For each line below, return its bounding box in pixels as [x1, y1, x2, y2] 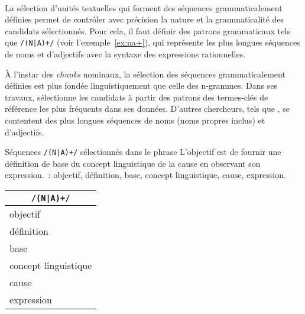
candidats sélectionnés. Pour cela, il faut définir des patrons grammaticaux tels [5, 24, 290, 37]
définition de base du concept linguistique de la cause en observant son [5, 157, 261, 169]
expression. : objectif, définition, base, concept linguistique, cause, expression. [5, 169, 286, 181]
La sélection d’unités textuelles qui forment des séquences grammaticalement [5, 1, 283, 14]
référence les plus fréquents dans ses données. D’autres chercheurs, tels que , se [5, 102, 290, 115]
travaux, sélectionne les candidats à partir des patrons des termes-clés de [5, 90, 268, 103]
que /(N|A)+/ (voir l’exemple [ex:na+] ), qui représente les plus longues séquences [5, 36, 300, 48]
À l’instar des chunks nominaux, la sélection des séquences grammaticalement [5, 67, 285, 80]
